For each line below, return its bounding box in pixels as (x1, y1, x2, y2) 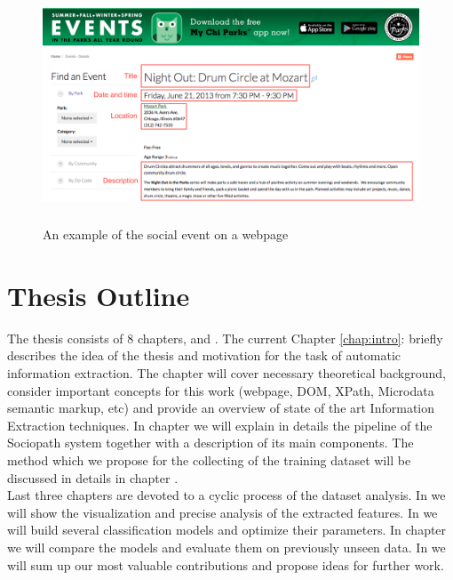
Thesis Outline (7, 277, 190, 313)
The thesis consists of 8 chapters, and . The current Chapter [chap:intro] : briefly (7, 328, 443, 347)
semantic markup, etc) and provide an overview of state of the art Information (7, 399, 435, 417)
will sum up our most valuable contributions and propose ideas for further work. (7, 555, 444, 574)
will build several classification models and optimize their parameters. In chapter (7, 520, 447, 539)
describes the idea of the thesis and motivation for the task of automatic (7, 346, 401, 365)
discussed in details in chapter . (7, 468, 179, 487)
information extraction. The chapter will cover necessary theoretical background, (7, 364, 446, 383)
